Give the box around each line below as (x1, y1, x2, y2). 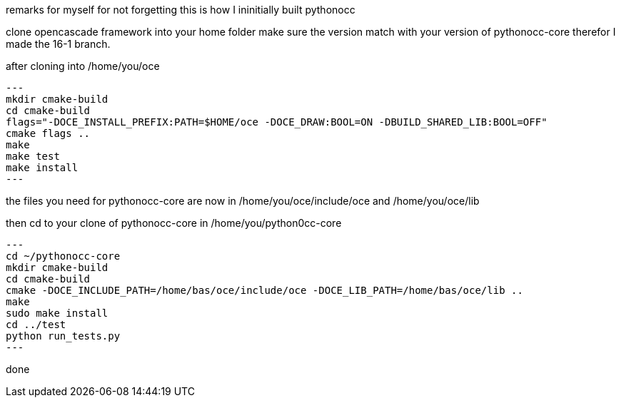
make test (6, 151, 60, 162)
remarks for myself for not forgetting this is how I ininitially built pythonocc (6, 4, 355, 16)
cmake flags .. (6, 128, 91, 139)
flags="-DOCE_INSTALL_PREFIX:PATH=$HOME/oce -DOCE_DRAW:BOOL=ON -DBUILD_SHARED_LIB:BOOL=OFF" (6, 116, 547, 128)
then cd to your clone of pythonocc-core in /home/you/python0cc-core (6, 217, 342, 229)
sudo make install (6, 307, 108, 319)
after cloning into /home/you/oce (6, 60, 160, 72)
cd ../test (6, 319, 66, 330)
